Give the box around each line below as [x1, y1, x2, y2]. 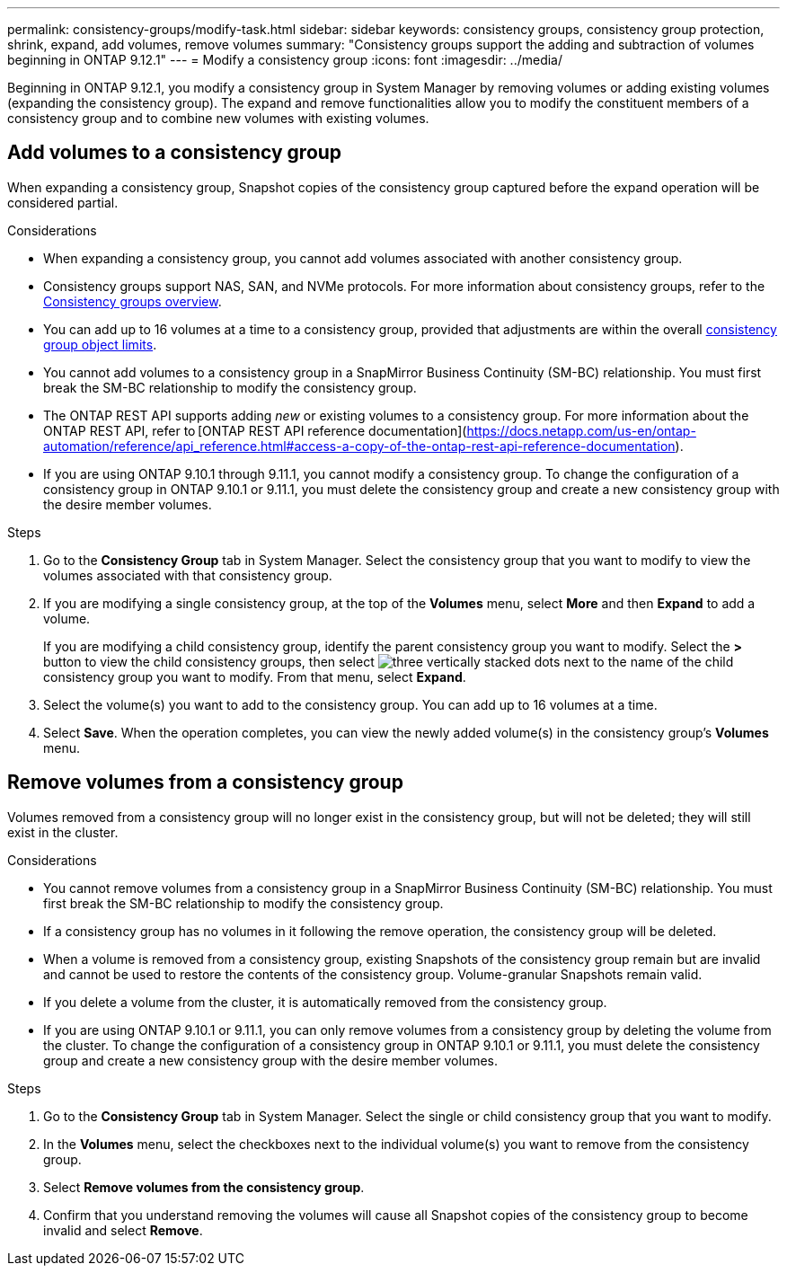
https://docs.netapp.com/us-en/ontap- [466, 422, 696, 438]
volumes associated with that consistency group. [43, 567, 332, 583]
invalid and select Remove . [43, 1222, 203, 1238]
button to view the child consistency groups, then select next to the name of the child [43, 653, 734, 669]
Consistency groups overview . [43, 293, 222, 309]
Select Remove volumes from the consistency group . [43, 1179, 365, 1195]
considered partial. [7, 194, 119, 210]
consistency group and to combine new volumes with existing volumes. [7, 111, 429, 126]
